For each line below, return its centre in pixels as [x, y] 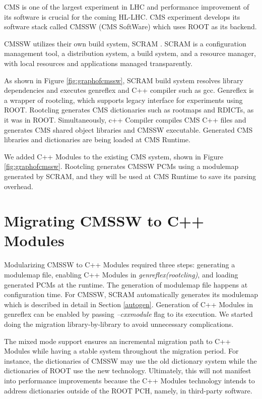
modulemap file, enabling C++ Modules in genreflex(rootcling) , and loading [121, 274]
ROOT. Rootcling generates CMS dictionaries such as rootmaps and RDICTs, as [129, 110]
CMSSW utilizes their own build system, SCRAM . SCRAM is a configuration [125, 43]
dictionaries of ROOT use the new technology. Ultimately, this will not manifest [128, 370]
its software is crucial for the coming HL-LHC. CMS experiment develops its [122, 16]
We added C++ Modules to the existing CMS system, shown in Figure [114, 156]
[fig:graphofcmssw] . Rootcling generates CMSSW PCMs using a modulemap [121, 166]
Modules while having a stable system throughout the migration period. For [121, 351]
